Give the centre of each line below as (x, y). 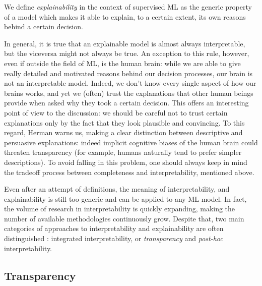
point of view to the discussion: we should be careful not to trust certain (116, 112)
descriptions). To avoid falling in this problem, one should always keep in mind (126, 162)
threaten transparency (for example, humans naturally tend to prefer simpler (123, 152)
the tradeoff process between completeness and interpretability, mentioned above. (129, 172)
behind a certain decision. (44, 26)
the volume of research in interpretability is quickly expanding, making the (120, 209)
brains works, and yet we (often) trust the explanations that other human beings (129, 93)
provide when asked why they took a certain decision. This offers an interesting (126, 103)
